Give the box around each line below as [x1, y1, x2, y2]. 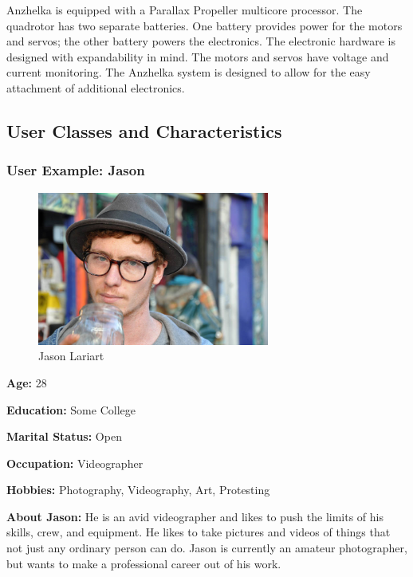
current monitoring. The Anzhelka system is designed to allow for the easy [6, 64, 371, 80]
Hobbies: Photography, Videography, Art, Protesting [6, 481, 270, 498]
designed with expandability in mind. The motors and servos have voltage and [6, 48, 389, 65]
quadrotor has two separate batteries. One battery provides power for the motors [6, 17, 403, 33]
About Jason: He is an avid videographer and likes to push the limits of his [6, 508, 383, 524]
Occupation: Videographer [6, 454, 144, 471]
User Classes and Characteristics [6, 118, 282, 143]
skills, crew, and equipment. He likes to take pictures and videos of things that [6, 524, 391, 540]
